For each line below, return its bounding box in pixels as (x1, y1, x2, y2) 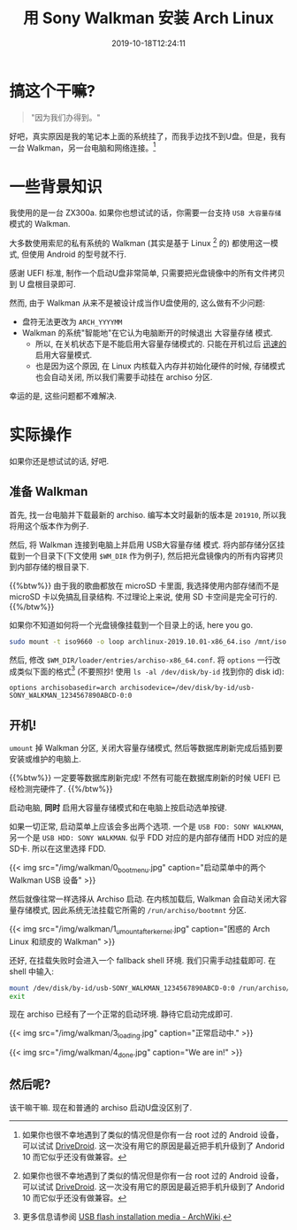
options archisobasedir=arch (9, 684, 117, 692)
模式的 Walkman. (9, 219, 71, 229)
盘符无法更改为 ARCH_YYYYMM (21, 316, 123, 327)
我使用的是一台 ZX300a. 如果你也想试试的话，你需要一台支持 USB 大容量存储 (9, 207, 282, 218)
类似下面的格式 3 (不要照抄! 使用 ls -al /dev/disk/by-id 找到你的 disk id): (16, 664, 285, 677)
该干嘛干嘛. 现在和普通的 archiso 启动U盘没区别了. (9, 1102, 193, 1112)
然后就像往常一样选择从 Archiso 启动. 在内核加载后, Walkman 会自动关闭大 (9, 893, 280, 904)
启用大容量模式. (34, 349, 93, 360)
